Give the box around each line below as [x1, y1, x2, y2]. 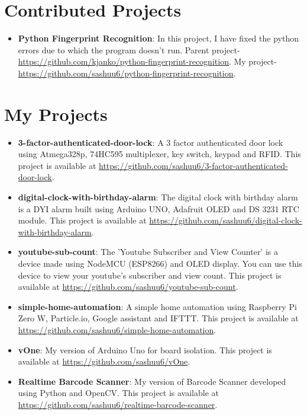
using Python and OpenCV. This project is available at [18, 387, 219, 399]
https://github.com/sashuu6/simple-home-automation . [18, 323, 216, 336]
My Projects [4, 101, 108, 126]
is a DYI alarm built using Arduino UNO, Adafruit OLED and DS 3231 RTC [18, 202, 299, 215]
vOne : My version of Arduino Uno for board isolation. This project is [18, 343, 272, 356]
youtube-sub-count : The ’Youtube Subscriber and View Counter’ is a [18, 245, 278, 258]
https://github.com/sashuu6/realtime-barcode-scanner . [18, 398, 218, 410]
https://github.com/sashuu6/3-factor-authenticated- [99, 159, 288, 171]
